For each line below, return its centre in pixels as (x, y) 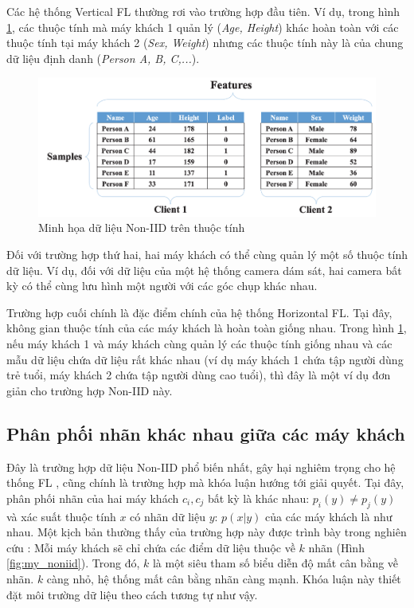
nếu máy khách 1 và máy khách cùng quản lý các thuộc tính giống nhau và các (199, 344)
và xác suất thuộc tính (61, 516)
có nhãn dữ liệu (168, 516)
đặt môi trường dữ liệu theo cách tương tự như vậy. (132, 594)
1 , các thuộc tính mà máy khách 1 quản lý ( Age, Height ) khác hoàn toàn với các (203, 27)
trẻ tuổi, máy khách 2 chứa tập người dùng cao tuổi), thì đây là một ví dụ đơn (199, 375)
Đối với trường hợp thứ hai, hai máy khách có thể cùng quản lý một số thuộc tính (207, 255)
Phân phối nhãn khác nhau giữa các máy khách (206, 433)
